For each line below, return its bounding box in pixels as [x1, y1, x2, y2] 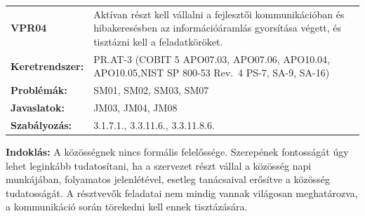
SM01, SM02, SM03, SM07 [93, 83, 209, 97]
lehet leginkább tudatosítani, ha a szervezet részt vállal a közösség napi [6, 158, 312, 173]
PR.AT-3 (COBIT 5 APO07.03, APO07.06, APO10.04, [93, 51, 330, 66]
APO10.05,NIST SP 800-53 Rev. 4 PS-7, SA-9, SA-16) [93, 65, 330, 80]
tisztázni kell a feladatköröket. [93, 34, 223, 48]
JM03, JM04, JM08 [93, 100, 178, 115]
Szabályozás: [11, 117, 72, 132]
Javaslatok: [11, 100, 65, 115]
